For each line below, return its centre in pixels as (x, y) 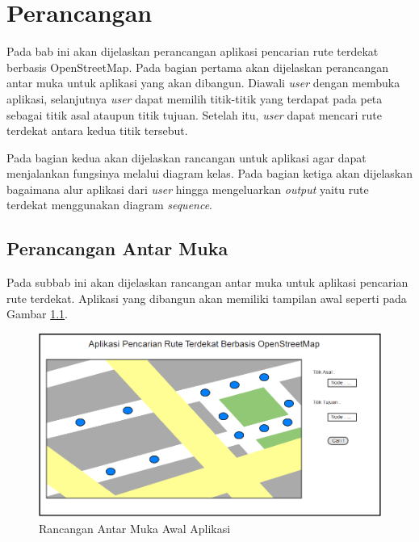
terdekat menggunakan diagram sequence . (110, 205)
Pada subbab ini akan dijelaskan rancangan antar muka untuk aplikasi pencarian (207, 282)
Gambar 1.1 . (38, 314)
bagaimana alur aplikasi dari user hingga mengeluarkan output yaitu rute (188, 189)
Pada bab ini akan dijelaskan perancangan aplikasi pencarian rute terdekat (193, 51)
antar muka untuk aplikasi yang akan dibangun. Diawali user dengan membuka (203, 83)
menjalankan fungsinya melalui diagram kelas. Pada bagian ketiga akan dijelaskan (209, 173)
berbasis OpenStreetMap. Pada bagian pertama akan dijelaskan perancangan (198, 67)
